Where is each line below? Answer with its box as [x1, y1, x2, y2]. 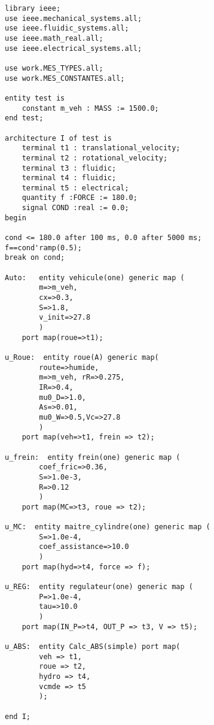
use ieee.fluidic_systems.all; [5, 24, 129, 33]
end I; [5, 712, 30, 721]
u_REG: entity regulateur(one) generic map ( [5, 583, 193, 591]
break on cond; [5, 253, 65, 262]
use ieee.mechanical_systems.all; [5, 14, 142, 23]
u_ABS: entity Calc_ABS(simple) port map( [5, 642, 181, 651]
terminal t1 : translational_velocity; [22, 144, 181, 153]
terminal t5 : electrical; [22, 183, 129, 192]
